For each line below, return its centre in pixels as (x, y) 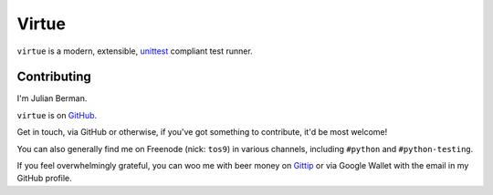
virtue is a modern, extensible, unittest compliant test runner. (135, 51)
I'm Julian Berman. (52, 98)
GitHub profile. (44, 179)
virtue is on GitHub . (57, 115)
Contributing (54, 77)
